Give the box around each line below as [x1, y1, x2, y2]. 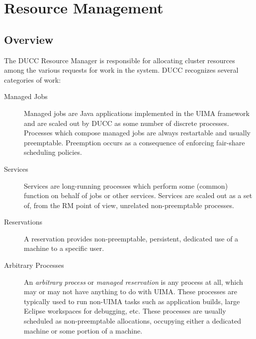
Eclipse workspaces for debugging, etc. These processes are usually [24, 306, 226, 316]
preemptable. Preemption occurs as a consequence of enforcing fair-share [24, 137, 245, 147]
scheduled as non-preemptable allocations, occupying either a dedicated [24, 316, 242, 326]
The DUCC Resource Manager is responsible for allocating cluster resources [4, 55, 235, 65]
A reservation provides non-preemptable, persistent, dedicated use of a [24, 233, 239, 243]
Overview [4, 31, 54, 47]
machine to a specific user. [24, 243, 104, 253]
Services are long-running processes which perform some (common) [24, 180, 228, 191]
